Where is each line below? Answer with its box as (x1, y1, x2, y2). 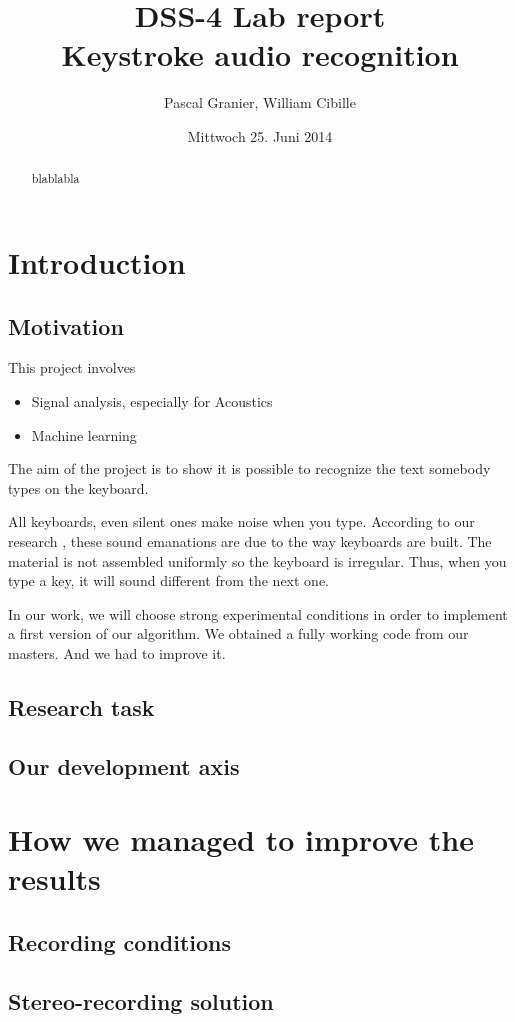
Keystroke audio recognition (61, 34, 459, 75)
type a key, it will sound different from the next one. (8, 570, 329, 591)
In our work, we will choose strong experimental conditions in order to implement (8, 603, 508, 624)
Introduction (8, 241, 186, 282)
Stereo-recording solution (8, 985, 274, 1016)
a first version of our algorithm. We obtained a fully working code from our (8, 623, 469, 644)
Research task (8, 691, 155, 722)
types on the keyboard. (8, 477, 149, 498)
